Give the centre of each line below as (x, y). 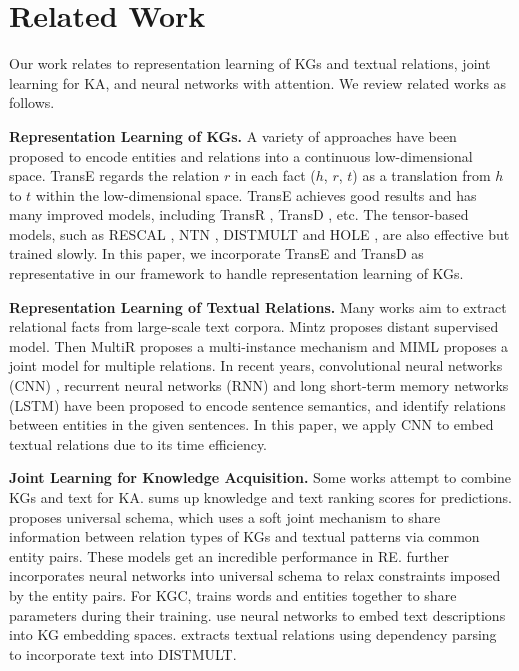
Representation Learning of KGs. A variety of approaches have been (233, 135)
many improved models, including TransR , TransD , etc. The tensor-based (239, 214)
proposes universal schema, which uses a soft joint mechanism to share (225, 516)
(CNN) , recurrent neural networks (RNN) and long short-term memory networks (259, 385)
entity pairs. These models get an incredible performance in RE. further (229, 555)
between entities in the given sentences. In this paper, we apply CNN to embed (251, 424)
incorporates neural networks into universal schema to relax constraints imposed (255, 575)
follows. (32, 102)
